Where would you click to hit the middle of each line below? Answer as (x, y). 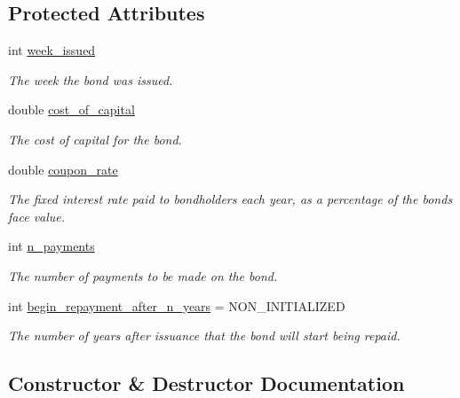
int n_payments (52, 246)
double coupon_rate (63, 169)
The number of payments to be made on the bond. (143, 275)
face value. (37, 216)
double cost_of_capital (71, 109)
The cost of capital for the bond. (95, 139)
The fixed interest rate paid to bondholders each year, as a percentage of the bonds (230, 199)
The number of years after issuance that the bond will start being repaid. (204, 336)
